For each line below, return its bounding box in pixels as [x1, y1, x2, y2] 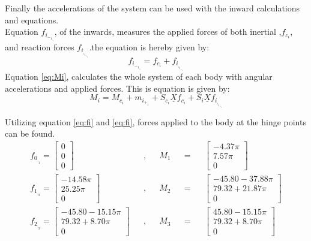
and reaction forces [5, 40, 74, 53]
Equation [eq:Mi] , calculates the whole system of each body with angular [5, 70, 273, 83]
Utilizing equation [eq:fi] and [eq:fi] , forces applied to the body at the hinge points [5, 115, 306, 128]
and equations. [5, 13, 59, 26]
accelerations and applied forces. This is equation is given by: [5, 82, 230, 94]
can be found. [5, 127, 55, 140]
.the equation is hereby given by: [89, 40, 210, 53]
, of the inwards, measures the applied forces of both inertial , [54, 25, 282, 38]
